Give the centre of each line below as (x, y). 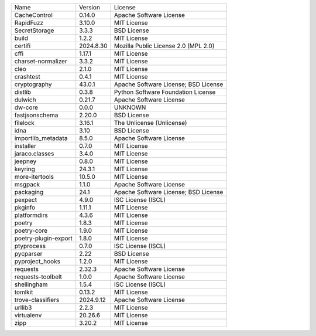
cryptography (33, 84)
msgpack (27, 184)
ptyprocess (30, 246)
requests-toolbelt (38, 277)
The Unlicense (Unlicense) (150, 123)
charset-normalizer (41, 61)
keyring (25, 169)
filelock (25, 123)
